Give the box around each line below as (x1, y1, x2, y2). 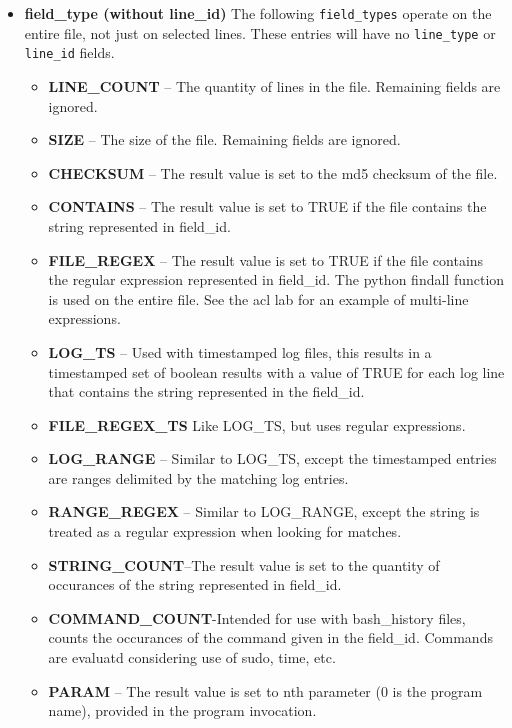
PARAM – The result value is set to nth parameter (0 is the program (48, 680, 483, 701)
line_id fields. (24, 42, 115, 63)
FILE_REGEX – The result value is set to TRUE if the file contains (48, 249, 484, 270)
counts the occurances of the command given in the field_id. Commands (48, 627, 493, 648)
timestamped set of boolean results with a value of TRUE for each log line (48, 361, 505, 382)
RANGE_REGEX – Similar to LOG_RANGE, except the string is (48, 501, 480, 522)
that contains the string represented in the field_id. (48, 381, 365, 402)
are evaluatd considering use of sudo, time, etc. (48, 647, 336, 668)
